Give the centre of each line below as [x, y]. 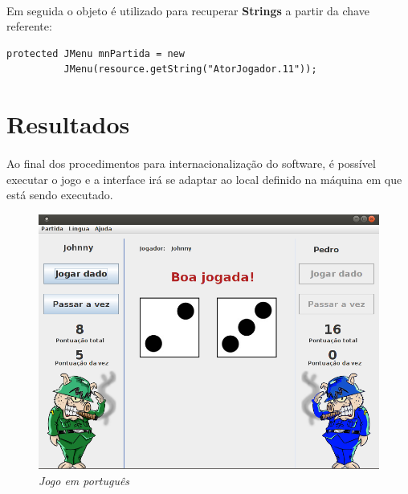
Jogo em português [84, 480]
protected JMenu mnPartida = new [96, 53]
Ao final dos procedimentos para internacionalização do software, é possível [191, 163]
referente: [29, 26]
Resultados [68, 124]
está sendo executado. [60, 195]
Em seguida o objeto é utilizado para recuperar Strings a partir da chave [188, 10]
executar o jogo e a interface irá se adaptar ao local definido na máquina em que [204, 179]
